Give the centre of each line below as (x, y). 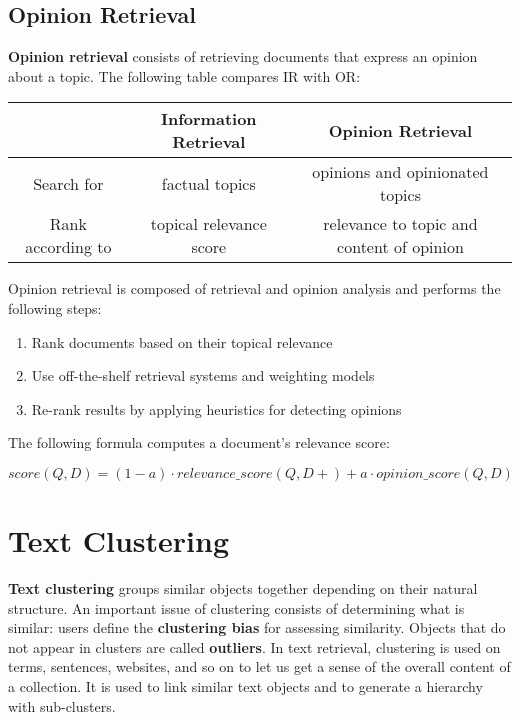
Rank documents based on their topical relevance (182, 341)
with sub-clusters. (62, 705)
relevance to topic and (400, 224)
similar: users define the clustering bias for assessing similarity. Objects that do (257, 627)
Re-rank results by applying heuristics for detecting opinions (216, 408)
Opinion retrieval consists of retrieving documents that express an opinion (243, 56)
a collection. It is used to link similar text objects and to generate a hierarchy (245, 686)
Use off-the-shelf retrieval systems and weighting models (203, 375)
